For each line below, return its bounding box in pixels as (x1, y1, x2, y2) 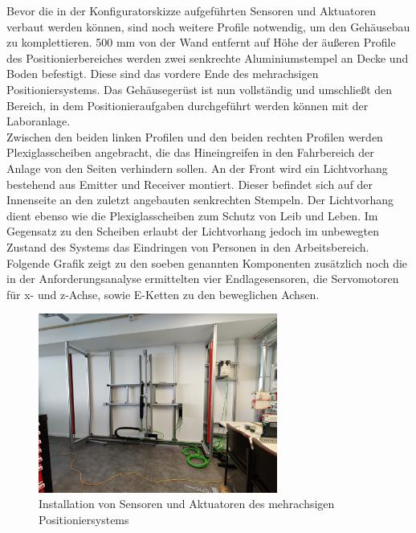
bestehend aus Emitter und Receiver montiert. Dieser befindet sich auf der (6, 175, 373, 192)
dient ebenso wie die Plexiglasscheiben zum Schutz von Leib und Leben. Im (6, 207, 378, 223)
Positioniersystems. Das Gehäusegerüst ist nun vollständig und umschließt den (6, 80, 393, 97)
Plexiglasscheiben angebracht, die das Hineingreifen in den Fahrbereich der (6, 144, 374, 161)
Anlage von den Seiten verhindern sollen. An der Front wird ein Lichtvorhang (6, 159, 388, 176)
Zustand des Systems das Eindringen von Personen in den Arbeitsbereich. (6, 238, 369, 255)
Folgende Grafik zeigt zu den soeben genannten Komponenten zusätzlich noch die (6, 254, 408, 271)
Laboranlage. (6, 113, 71, 129)
